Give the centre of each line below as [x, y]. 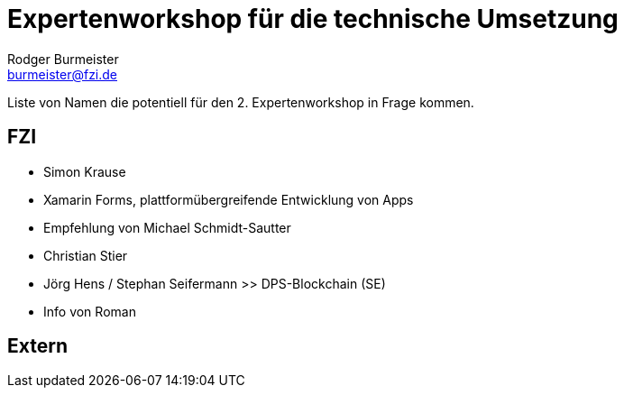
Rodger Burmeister [63, 59]
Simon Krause [85, 171]
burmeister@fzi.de [63, 74]
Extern [38, 346]
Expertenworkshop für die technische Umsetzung [313, 19]
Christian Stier [86, 255]
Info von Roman [90, 311]
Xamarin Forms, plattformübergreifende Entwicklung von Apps [229, 199]
